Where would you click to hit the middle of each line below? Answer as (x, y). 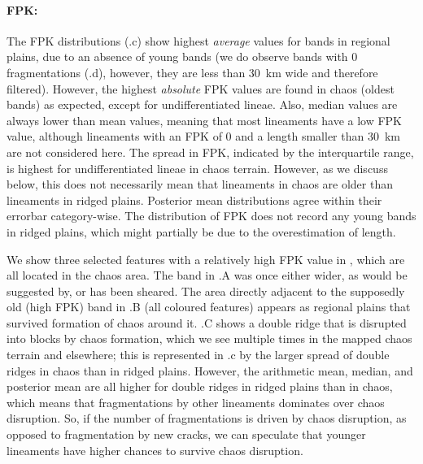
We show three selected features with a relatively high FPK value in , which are (206, 259)
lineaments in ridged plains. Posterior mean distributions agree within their (194, 199)
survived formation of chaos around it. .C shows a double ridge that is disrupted (207, 322)
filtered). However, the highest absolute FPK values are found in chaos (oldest (201, 88)
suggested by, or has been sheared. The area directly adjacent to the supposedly (206, 291)
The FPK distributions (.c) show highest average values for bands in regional (198, 40)
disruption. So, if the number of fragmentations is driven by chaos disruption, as (207, 418)
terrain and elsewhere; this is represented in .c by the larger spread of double (198, 355)
